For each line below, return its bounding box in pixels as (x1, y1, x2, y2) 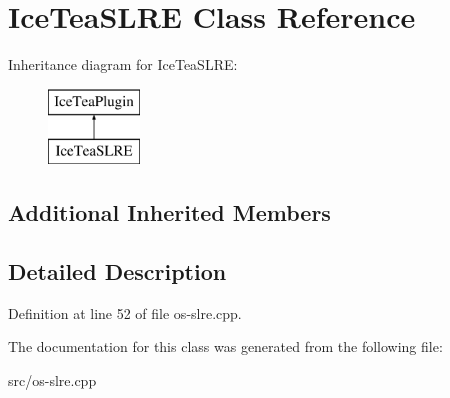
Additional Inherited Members (8, 197, 331, 228)
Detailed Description (8, 256, 227, 287)
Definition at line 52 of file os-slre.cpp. (8, 302, 242, 323)
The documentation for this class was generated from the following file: (8, 336, 443, 357)
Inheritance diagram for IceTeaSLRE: (8, 54, 238, 75)
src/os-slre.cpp (8, 370, 97, 391)
